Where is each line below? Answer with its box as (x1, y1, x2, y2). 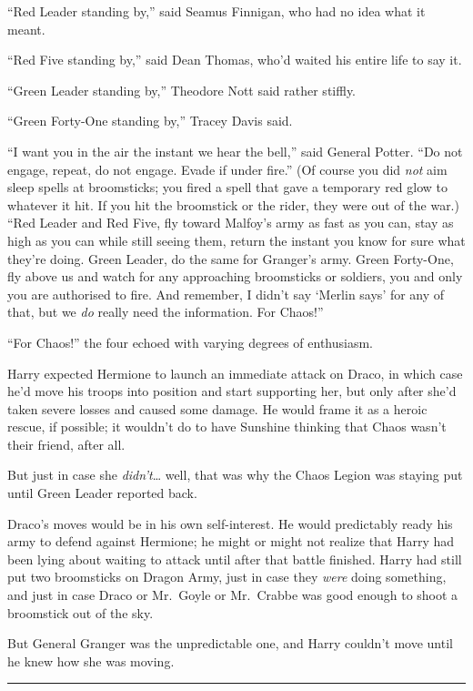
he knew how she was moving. (7, 651, 175, 670)
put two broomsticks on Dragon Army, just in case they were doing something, (7, 567, 447, 586)
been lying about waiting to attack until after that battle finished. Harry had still (7, 549, 462, 568)
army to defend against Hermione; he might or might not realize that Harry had (7, 532, 455, 551)
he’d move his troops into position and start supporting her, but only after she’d (7, 381, 457, 401)
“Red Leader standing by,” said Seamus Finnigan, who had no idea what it (7, 2, 426, 20)
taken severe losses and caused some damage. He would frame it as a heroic (7, 399, 428, 418)
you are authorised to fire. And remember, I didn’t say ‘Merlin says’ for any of (7, 284, 445, 303)
